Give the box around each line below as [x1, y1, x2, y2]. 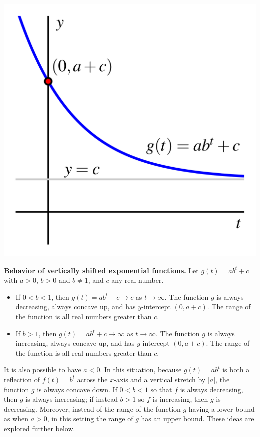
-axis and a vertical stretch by [114, 374, 206, 384]
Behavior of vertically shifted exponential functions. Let [4, 265, 199, 275]
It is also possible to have [4, 364, 81, 375]
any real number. [111, 275, 164, 285]
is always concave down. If [37, 384, 117, 394]
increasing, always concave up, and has [15, 338, 135, 348]
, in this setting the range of [47, 413, 133, 424]
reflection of [4, 374, 40, 384]
